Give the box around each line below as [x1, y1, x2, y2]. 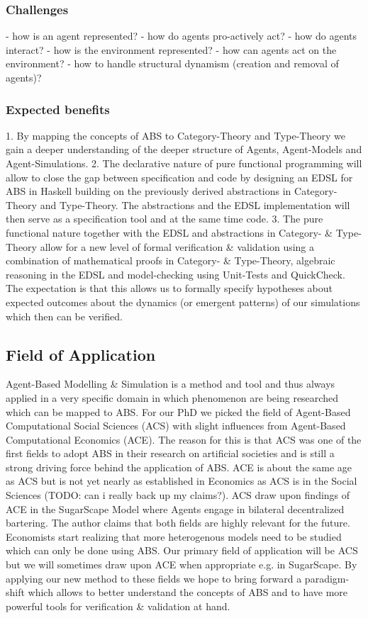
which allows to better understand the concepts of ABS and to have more [28, 585, 348, 600]
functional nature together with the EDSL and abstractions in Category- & [6, 225, 333, 240]
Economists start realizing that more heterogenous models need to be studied [6, 529, 342, 544]
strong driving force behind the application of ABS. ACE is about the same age [6, 459, 352, 474]
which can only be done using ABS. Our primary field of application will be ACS [6, 543, 358, 558]
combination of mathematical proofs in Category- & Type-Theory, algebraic [6, 253, 335, 268]
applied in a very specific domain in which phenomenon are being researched [6, 390, 338, 405]
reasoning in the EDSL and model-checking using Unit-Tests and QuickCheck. [6, 266, 345, 281]
